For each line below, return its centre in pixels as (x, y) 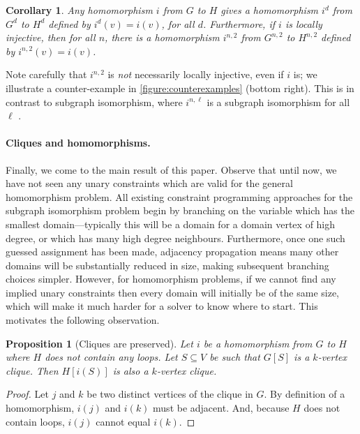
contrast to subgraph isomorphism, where (94, 102)
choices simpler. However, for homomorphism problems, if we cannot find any (171, 279)
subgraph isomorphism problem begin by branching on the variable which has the (180, 210)
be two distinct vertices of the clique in (170, 394)
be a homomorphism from (258, 343)
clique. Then (32, 370)
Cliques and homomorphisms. (78, 143)
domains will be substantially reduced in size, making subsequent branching (167, 265)
